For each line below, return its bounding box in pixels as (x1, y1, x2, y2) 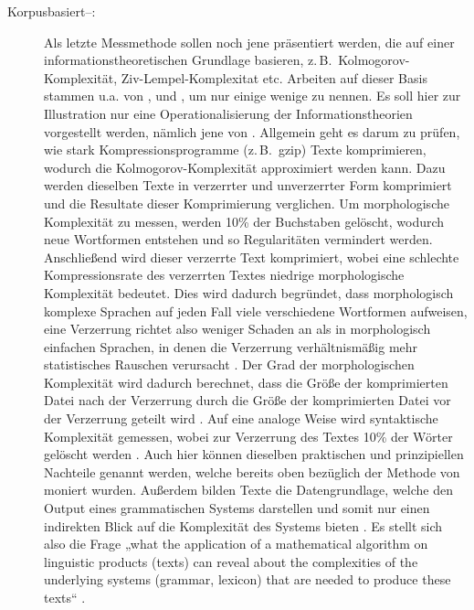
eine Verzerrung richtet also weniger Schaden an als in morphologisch (44, 319, 431, 338)
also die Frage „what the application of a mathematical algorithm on (44, 534, 428, 553)
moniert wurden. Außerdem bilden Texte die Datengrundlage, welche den (44, 480, 453, 499)
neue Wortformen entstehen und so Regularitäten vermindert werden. (44, 230, 433, 249)
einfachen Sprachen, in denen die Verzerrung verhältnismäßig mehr (44, 337, 418, 356)
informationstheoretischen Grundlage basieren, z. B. (44, 50, 332, 70)
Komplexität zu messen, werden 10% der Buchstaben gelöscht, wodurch (44, 211, 445, 230)
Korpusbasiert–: (7, 2, 96, 20)
